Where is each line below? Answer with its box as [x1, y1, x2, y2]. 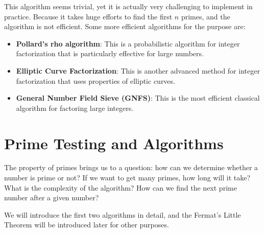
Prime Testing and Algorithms [4, 132, 224, 153]
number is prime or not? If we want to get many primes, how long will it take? [4, 172, 251, 183]
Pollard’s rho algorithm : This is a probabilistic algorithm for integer [16, 38, 240, 49]
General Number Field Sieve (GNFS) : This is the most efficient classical [16, 92, 260, 103]
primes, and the [181, 11, 230, 21]
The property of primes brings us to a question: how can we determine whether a [4, 162, 258, 173]
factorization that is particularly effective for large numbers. [16, 48, 204, 59]
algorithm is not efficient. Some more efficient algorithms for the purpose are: [4, 21, 246, 32]
